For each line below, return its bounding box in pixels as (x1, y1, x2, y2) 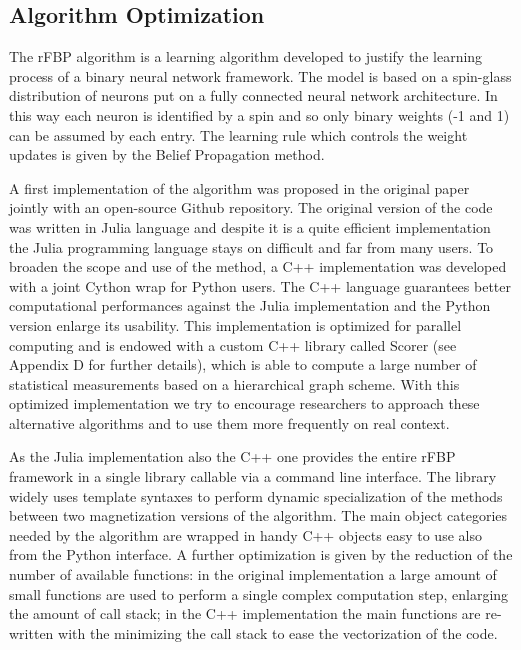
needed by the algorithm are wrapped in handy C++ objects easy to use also (9, 524, 482, 545)
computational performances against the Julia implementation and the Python (9, 295, 491, 316)
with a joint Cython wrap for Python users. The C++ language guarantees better (9, 275, 511, 296)
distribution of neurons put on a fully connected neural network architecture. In (9, 85, 498, 106)
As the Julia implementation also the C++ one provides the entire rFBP (9, 446, 456, 467)
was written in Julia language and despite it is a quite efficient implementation (9, 216, 491, 237)
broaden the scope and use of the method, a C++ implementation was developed (9, 256, 507, 277)
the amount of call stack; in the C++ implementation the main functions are (9, 603, 481, 624)
